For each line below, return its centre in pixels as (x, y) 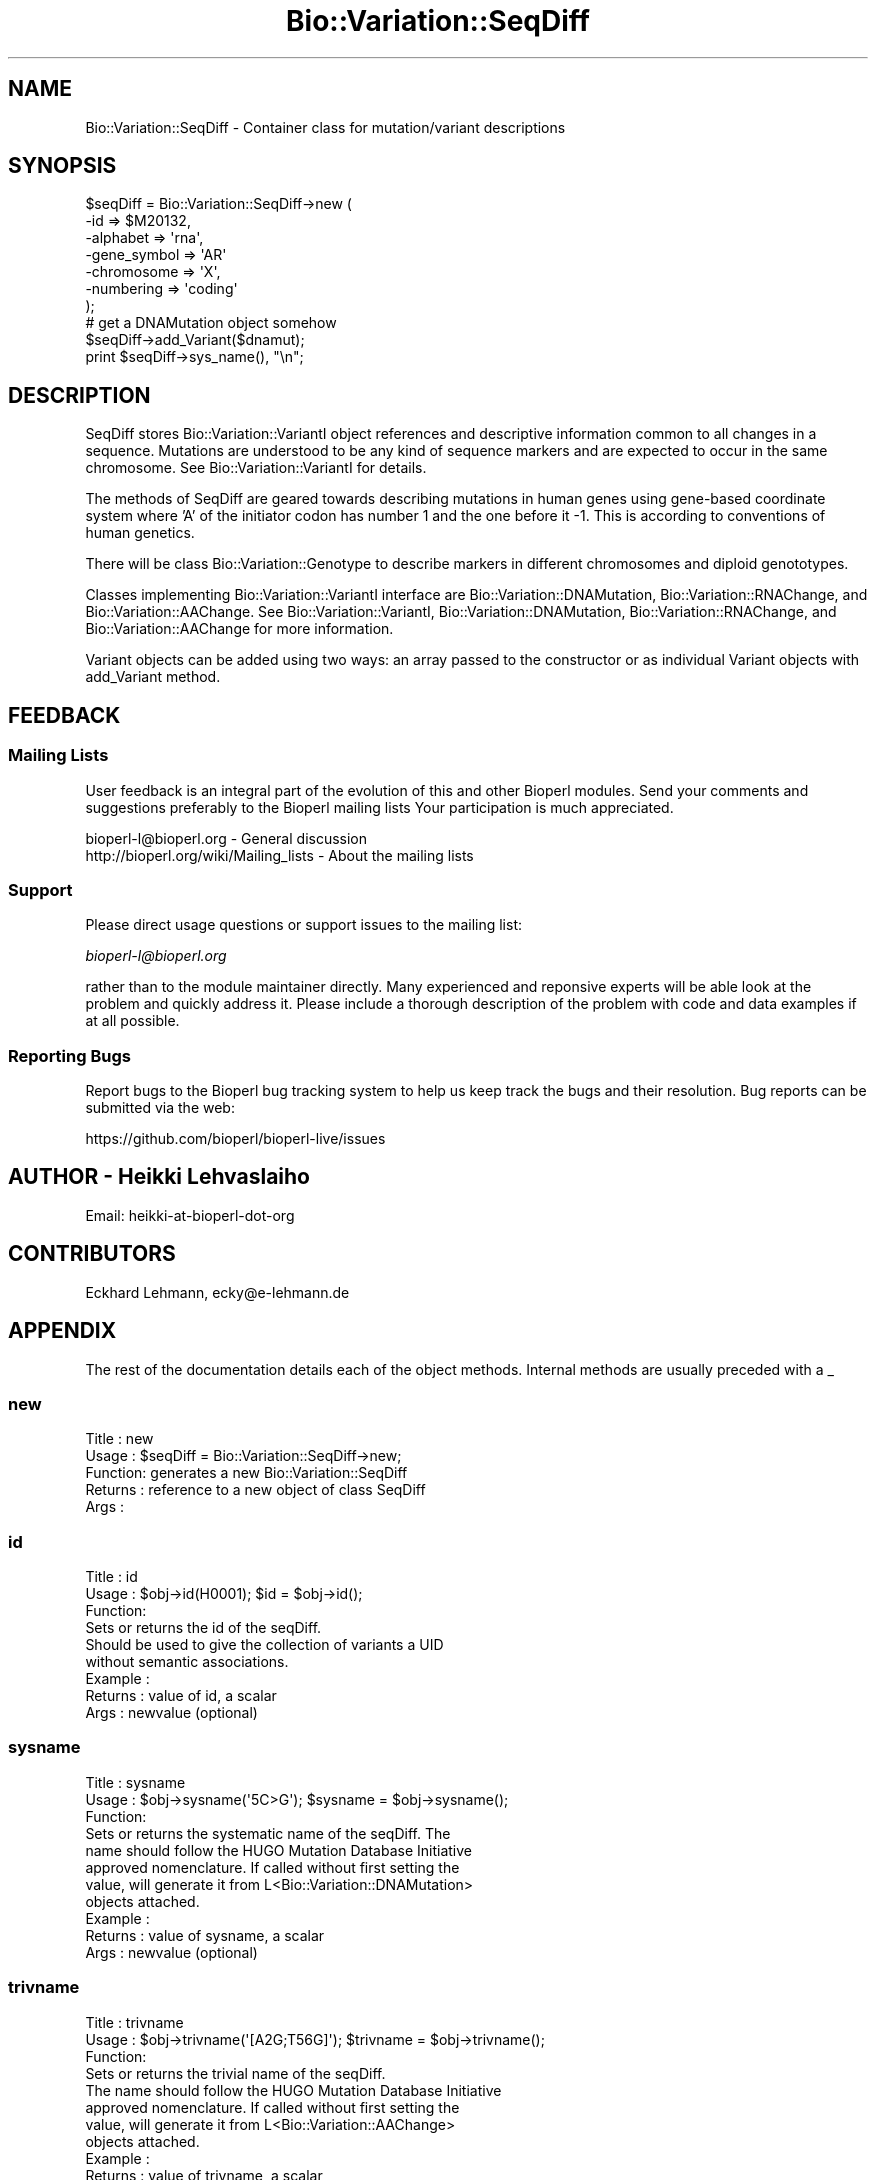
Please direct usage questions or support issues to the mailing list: (303, 925)
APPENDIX (62, 1331)
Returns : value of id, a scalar (181, 1696)
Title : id (111, 1577)
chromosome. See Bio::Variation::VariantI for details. (256, 468)
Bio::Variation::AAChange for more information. (239, 629)
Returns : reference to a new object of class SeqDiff (255, 1490)
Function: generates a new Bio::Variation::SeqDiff (246, 1473)
